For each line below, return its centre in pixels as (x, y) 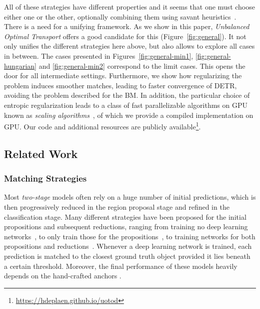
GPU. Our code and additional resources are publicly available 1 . (102, 126)
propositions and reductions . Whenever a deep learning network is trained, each (128, 246)
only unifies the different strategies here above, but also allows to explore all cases (129, 46)
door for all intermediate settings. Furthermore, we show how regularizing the (123, 75)
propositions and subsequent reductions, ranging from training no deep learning (126, 226)
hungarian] (20, 65)
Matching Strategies (45, 178)
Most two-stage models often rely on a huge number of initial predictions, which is (130, 197)
